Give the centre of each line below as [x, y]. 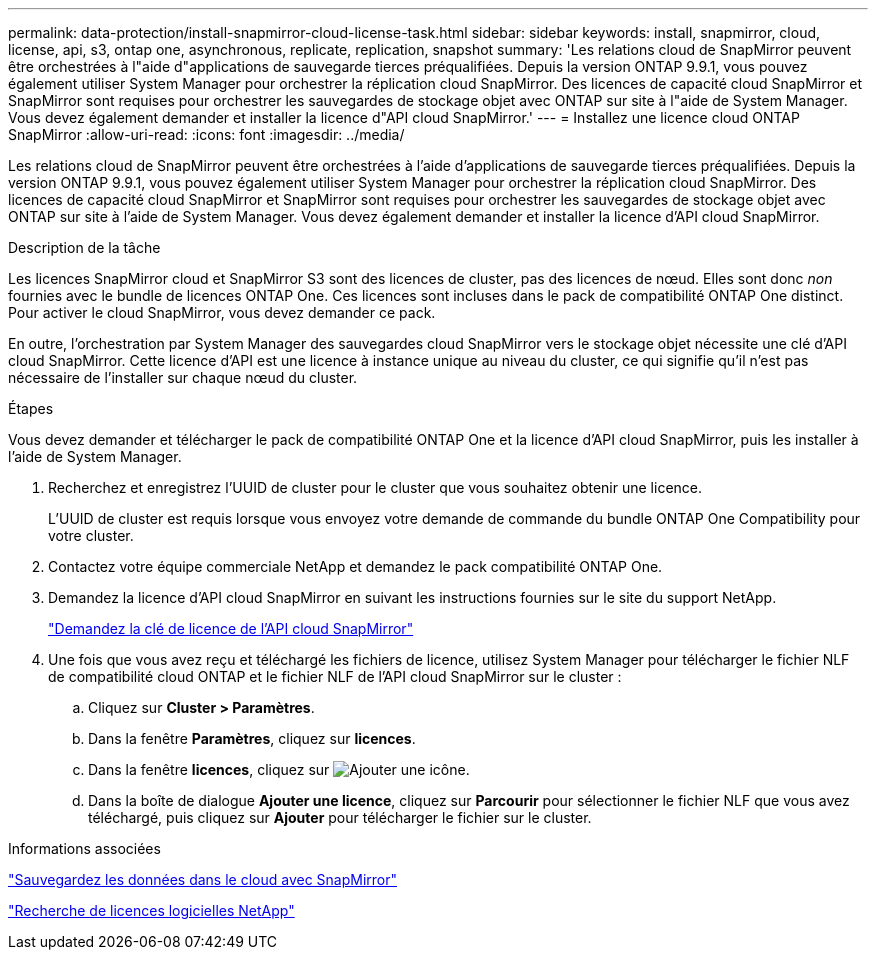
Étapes [31, 408]
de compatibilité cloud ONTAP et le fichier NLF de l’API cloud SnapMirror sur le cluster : [335, 676]
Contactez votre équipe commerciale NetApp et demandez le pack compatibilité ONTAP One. [355, 566]
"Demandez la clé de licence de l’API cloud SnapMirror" [231, 628]
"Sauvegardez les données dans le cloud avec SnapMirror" [203, 879]
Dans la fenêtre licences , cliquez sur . [279, 769]
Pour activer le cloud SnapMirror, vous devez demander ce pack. [222, 312]
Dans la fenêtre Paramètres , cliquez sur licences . [252, 738]
